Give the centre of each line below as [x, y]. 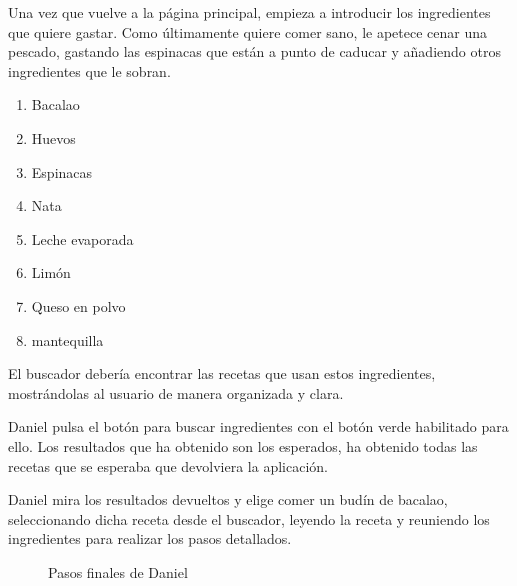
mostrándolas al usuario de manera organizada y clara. [176, 392]
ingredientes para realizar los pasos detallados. [150, 538]
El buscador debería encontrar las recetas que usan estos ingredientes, [222, 373]
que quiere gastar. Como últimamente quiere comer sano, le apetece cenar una [248, 31]
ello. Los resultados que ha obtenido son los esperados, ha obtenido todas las [243, 445]
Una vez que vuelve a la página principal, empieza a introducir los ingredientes [249, 12]
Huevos [53, 137]
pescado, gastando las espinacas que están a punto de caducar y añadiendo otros [254, 51]
